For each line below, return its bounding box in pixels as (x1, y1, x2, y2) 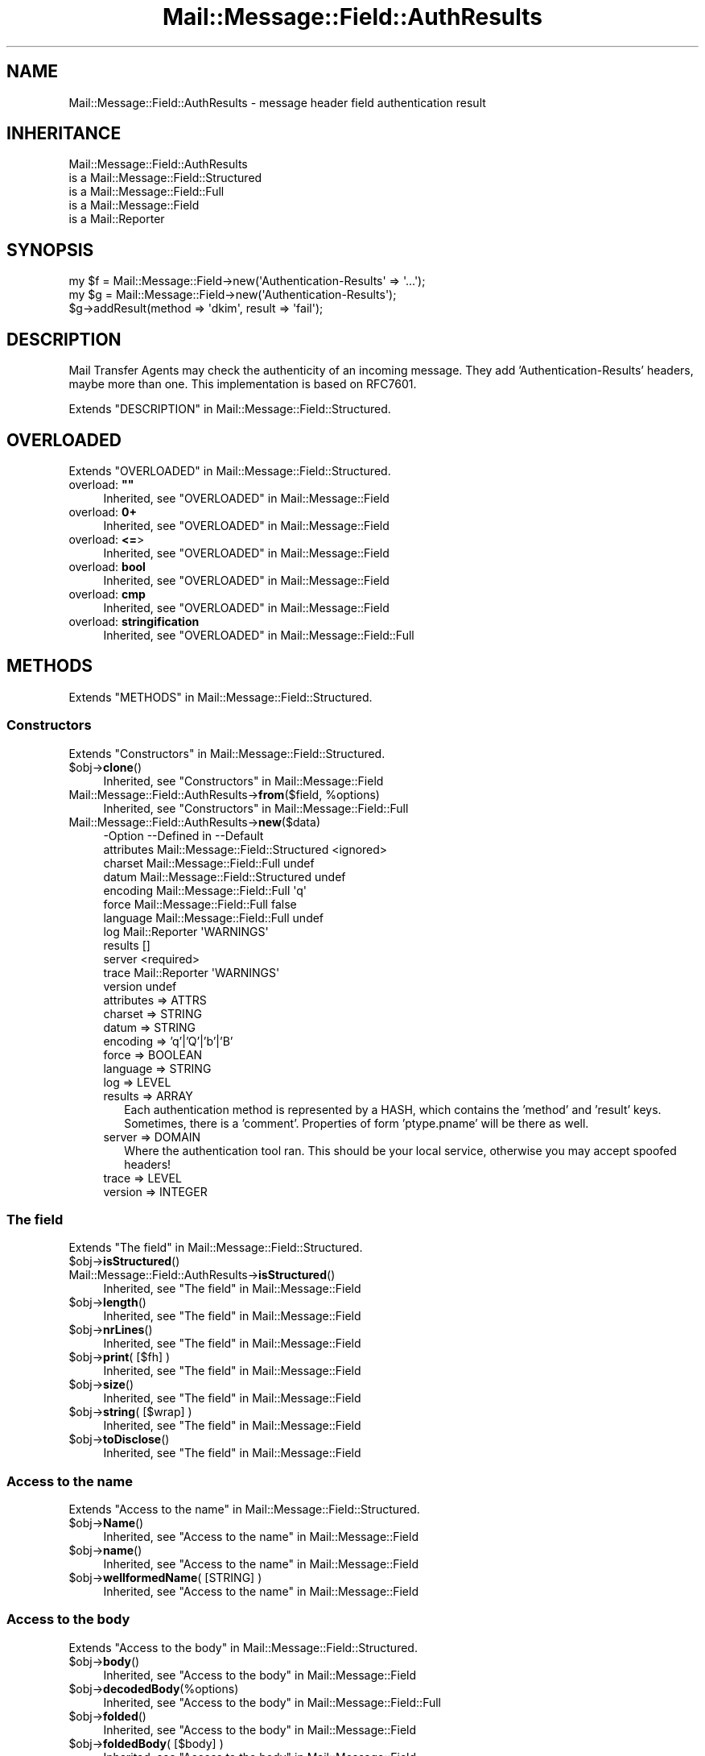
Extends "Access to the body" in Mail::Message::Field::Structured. (68, 1640, 418, 1655)
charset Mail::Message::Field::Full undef (103, 855, 315, 870)
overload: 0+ (68, 504, 138, 519)
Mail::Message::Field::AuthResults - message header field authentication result (68, 95, 486, 110)
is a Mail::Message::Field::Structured (68, 171, 262, 185)
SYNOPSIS (6, 239, 94, 260)
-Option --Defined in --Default (103, 828, 264, 843)
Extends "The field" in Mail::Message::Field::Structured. (68, 1240, 363, 1255)
